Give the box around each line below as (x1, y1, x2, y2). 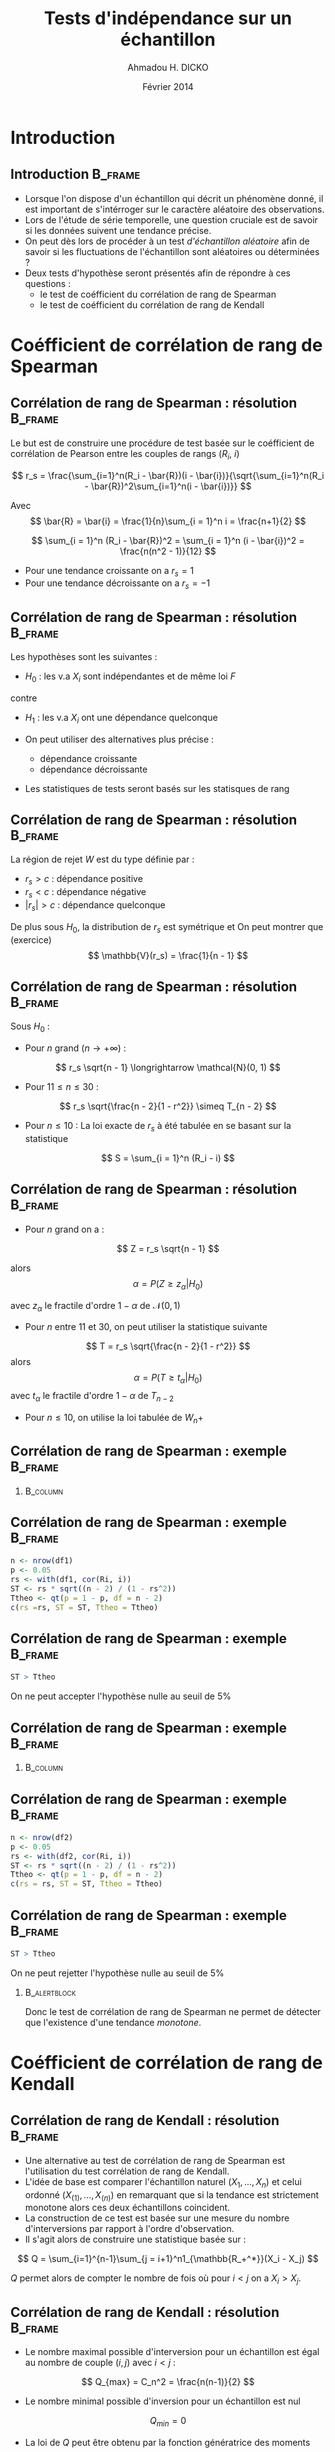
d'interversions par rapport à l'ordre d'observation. (24, 2223, 235, 2235)
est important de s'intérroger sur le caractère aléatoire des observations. (24, 203, 325, 215)
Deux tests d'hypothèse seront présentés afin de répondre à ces (24, 267, 291, 279)
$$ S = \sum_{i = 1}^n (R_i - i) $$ (101, 1152, 235, 1164)
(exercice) (10, 933, 52, 946)
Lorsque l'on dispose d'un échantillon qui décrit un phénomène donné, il (24, 192, 324, 204)
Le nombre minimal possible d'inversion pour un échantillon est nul (24, 2395, 301, 2407)
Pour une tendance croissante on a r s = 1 (24, 564, 195, 579)
